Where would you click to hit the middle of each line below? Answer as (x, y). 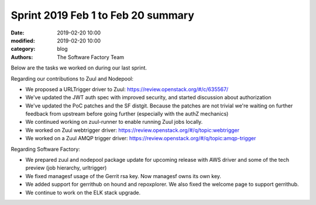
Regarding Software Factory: (45, 149)
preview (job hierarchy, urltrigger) (66, 168)
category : (23, 49)
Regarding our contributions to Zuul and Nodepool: (72, 78)
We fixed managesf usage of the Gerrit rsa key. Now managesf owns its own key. (123, 176)
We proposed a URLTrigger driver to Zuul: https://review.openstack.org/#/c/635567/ (127, 89)
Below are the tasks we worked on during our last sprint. (79, 68)
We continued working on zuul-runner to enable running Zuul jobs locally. (114, 122)
